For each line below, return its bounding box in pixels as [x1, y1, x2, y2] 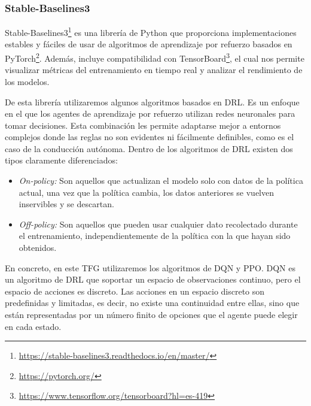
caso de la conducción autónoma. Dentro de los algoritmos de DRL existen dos [5, 142, 293, 154]
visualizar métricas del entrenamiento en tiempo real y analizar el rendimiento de [5, 63, 303, 76]
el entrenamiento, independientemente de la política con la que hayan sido [19, 229, 291, 242]
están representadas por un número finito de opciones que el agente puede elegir [5, 308, 298, 320]
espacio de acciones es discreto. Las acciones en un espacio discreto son [5, 284, 265, 297]
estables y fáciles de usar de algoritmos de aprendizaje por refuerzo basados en [5, 38, 292, 50]
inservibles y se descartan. [19, 198, 114, 210]
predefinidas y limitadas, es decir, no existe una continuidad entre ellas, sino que [5, 296, 300, 309]
